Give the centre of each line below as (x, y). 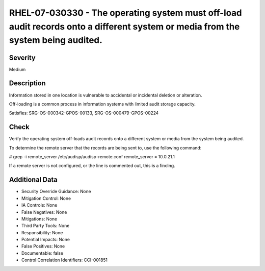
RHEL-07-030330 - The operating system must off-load (126, 13)
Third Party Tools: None (45, 226)
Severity (22, 58)
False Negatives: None (44, 212)
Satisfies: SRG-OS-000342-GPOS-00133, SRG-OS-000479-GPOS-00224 (84, 113)
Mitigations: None (39, 219)
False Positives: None (43, 246)
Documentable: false (42, 253)
